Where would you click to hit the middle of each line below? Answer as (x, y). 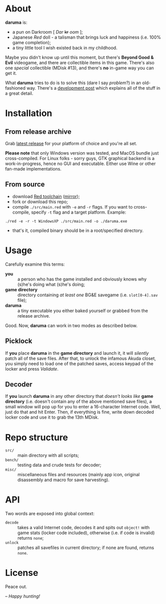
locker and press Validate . (32, 369)
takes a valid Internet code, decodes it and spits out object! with (84, 528)
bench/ (12, 460)
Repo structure (37, 437)
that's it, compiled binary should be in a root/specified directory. (78, 230)
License (22, 573)
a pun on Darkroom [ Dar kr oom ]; (48, 32)
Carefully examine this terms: (35, 264)
